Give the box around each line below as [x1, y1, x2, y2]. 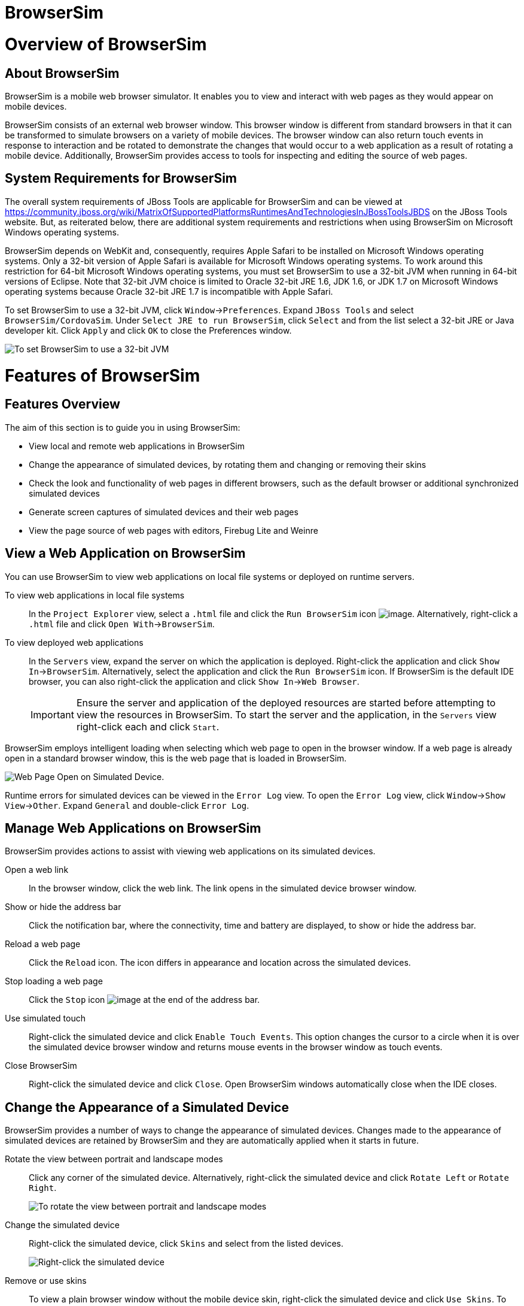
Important [31, 708, 74, 721]
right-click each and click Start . [76, 720, 220, 733]
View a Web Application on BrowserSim [5, 546, 246, 561]
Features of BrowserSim [5, 365, 200, 386]
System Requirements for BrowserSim [5, 171, 237, 186]
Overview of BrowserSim [5, 34, 207, 55]
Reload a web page [5, 939, 81, 950]
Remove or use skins [5, 1275, 87, 1286]
